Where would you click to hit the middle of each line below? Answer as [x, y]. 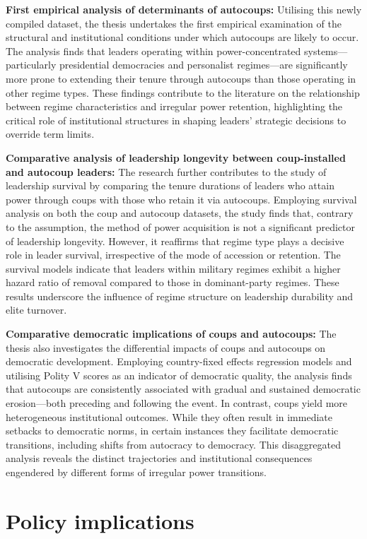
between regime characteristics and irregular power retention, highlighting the [174, 106]
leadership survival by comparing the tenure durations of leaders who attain [170, 185]
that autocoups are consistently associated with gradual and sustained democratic [183, 389]
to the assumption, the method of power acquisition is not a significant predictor [181, 226]
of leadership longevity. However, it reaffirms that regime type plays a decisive [175, 241]
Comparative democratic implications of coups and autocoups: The [171, 334]
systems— [326, 51]
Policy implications [100, 520]
